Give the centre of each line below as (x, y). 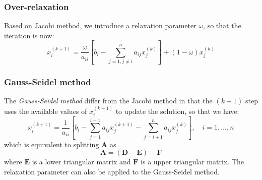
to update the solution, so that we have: (177, 111)
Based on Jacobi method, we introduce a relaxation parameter (100, 25)
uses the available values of (46, 111)
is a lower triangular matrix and (81, 162)
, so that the (222, 25)
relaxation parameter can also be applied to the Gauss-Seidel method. (112, 171)
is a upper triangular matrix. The (192, 162)
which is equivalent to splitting (52, 144)
